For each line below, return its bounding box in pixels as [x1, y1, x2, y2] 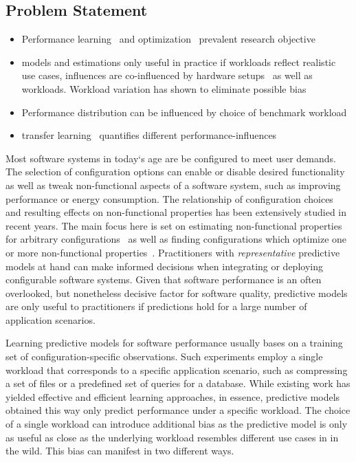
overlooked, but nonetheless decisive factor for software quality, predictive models [5, 285, 348, 300]
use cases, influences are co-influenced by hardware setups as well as [21, 68, 313, 82]
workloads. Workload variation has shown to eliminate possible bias [21, 81, 307, 96]
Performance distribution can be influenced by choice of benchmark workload [21, 104, 347, 119]
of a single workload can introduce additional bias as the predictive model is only [5, 417, 348, 431]
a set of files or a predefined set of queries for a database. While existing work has [5, 376, 351, 390]
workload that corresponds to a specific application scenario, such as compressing [5, 362, 348, 377]
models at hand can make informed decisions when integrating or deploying [5, 258, 323, 273]
